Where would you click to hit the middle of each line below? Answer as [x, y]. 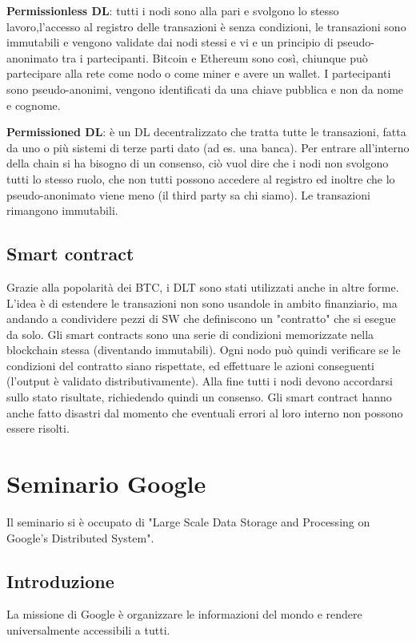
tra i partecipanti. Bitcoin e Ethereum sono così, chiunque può [215, 57]
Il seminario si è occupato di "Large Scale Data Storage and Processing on [188, 521]
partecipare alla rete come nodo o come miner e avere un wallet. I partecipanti [199, 73]
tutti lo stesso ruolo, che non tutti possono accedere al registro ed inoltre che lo [201, 178]
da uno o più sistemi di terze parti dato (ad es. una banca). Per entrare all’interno [208, 147]
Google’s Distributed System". [80, 537]
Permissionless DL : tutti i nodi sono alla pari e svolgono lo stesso [173, 10]
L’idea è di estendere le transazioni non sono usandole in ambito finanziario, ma [202, 302]
